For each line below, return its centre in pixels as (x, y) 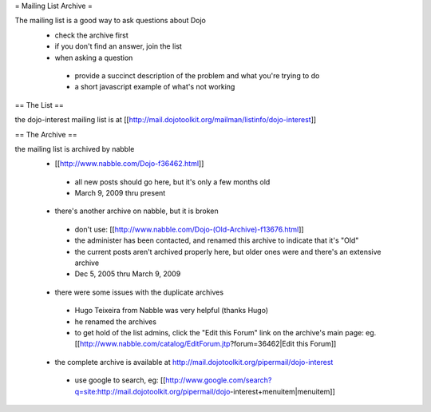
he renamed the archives (116, 321)
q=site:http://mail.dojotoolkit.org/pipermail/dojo (152, 391)
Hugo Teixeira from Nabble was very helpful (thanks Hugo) (172, 311)
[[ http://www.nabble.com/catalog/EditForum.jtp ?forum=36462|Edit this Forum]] (206, 344)
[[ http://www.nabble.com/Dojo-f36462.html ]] (129, 164)
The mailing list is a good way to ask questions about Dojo (111, 21)
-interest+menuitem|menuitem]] (283, 391)
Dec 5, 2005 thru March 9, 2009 (128, 274)
